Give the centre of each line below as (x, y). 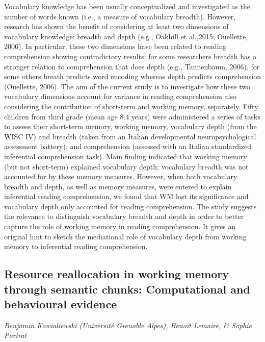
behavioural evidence (61, 304)
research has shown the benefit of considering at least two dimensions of (116, 26)
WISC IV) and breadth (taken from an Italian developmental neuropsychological (130, 136)
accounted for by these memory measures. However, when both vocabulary (121, 176)
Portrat (16, 335)
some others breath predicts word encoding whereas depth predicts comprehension (132, 76)
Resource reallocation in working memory (117, 274)
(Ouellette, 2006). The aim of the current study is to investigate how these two (127, 86)
